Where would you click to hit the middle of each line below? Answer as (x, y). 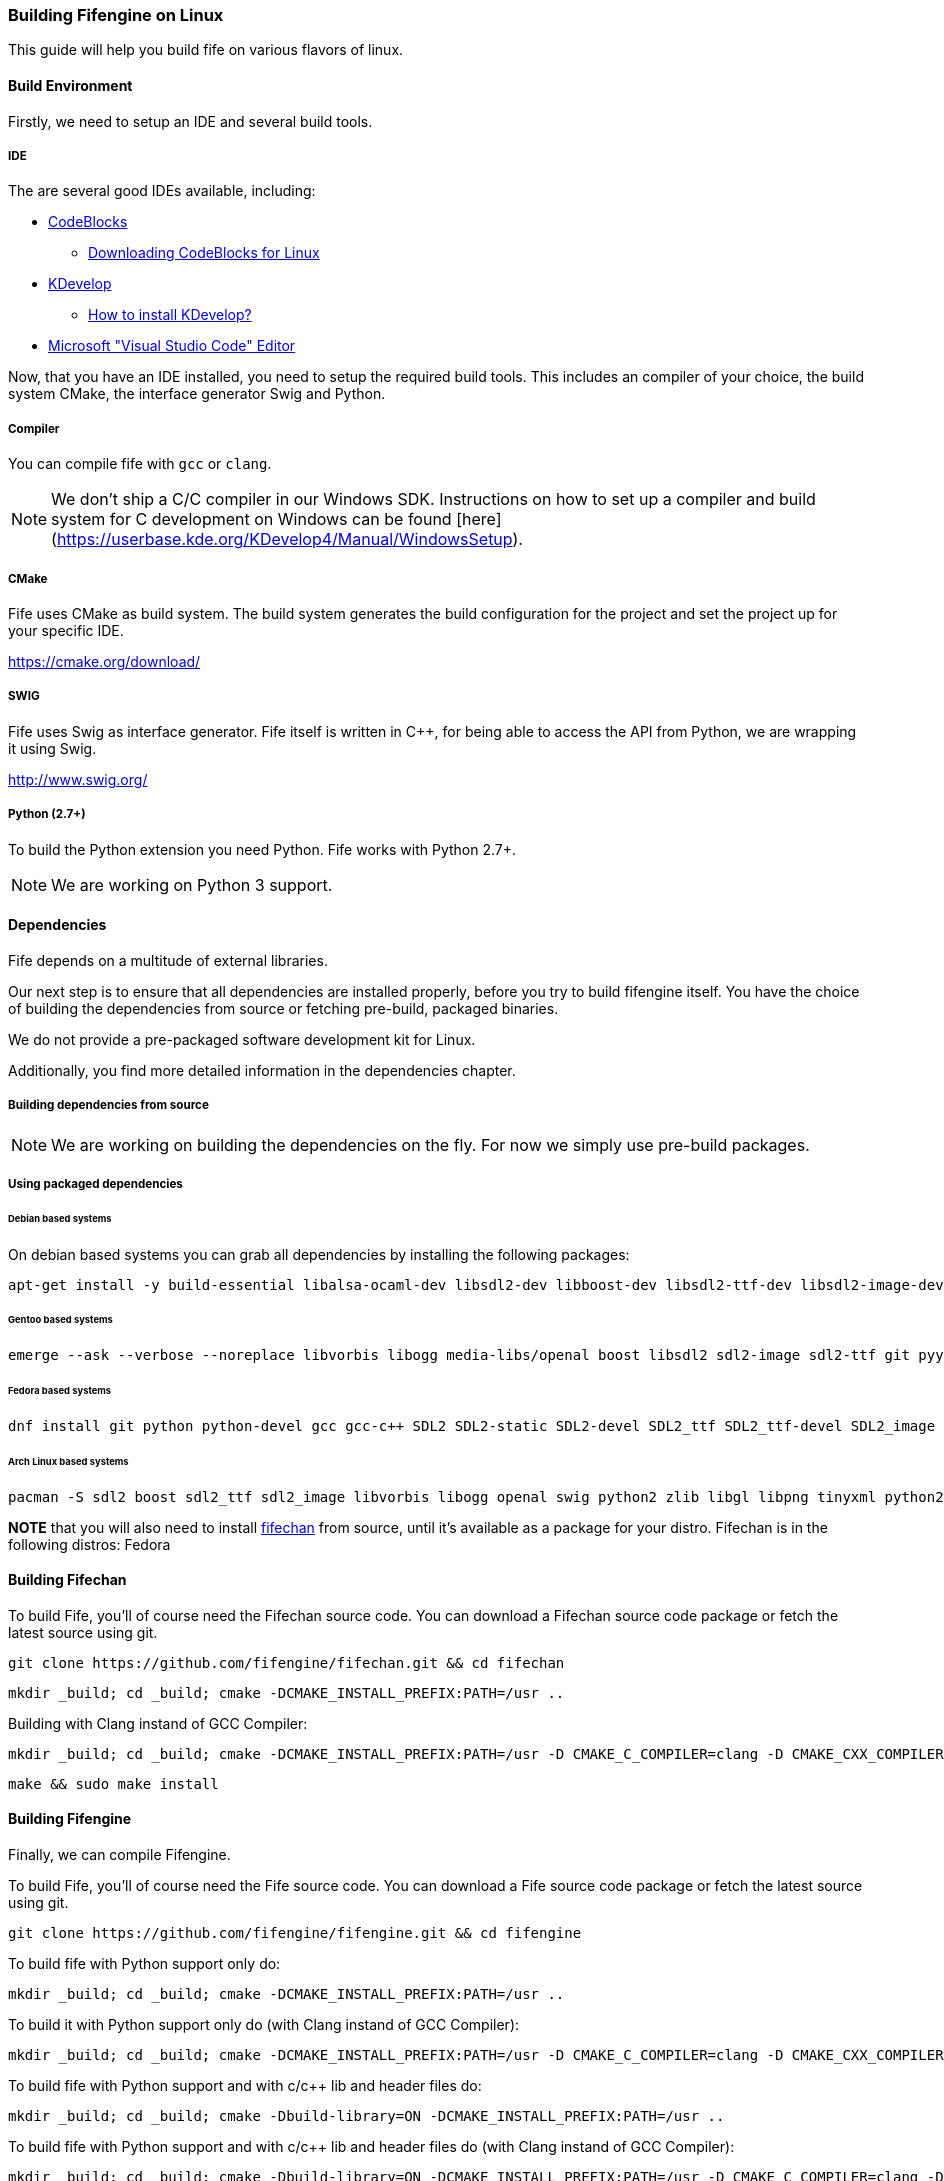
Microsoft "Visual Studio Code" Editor (172, 346)
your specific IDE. (66, 630)
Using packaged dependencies (95, 1183)
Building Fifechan (67, 1580)
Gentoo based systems (60, 1320)
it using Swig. (52, 748)
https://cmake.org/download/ (104, 661)
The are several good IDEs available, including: (162, 191)
